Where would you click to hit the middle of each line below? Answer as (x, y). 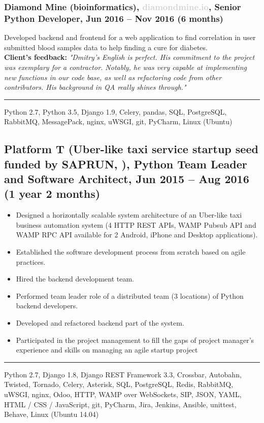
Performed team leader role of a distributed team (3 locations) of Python (130, 295)
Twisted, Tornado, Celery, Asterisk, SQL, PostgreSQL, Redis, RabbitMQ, (119, 384)
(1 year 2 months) (52, 193)
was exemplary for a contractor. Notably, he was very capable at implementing (125, 67)
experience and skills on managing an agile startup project (107, 350)
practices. (31, 261)
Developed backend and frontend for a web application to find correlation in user (130, 37)
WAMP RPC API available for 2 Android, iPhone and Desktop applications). (137, 235)
